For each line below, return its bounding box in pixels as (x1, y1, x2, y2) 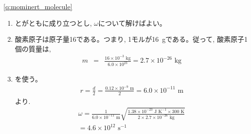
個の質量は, (15, 43, 51, 53)
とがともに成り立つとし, (15, 17, 92, 28)
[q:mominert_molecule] (3, 1, 72, 11)
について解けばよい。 (98, 17, 166, 28)
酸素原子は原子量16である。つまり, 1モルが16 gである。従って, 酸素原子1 (15, 34, 248, 44)
